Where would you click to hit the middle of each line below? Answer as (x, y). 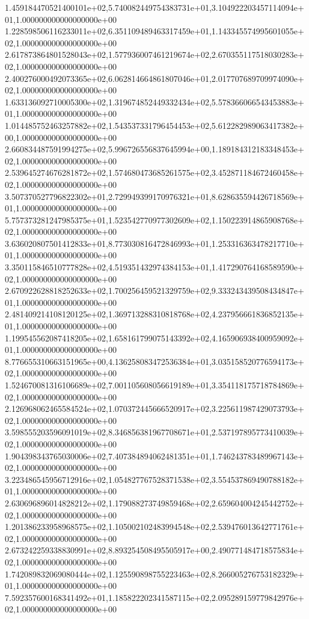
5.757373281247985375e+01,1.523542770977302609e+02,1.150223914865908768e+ (154, 219)
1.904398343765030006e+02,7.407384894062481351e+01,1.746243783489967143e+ (154, 456)
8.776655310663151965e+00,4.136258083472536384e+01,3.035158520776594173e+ (154, 361)
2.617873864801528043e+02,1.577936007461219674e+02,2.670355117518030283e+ (154, 54)
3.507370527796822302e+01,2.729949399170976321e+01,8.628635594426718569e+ (154, 196)
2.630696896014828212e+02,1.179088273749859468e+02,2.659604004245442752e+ (154, 502)
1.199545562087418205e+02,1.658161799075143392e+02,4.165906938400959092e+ (154, 337)
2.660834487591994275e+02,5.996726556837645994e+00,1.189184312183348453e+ (154, 149)
